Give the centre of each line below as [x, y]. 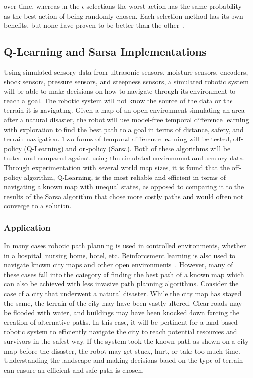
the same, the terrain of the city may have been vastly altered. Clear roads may [123, 303]
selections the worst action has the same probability [164, 6]
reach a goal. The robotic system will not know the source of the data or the [118, 100]
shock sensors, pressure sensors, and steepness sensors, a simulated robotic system [126, 81]
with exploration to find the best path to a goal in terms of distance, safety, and [124, 129]
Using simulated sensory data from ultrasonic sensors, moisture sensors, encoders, [126, 71]
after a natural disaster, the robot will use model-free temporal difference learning [126, 119]
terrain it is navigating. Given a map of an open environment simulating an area [124, 110]
